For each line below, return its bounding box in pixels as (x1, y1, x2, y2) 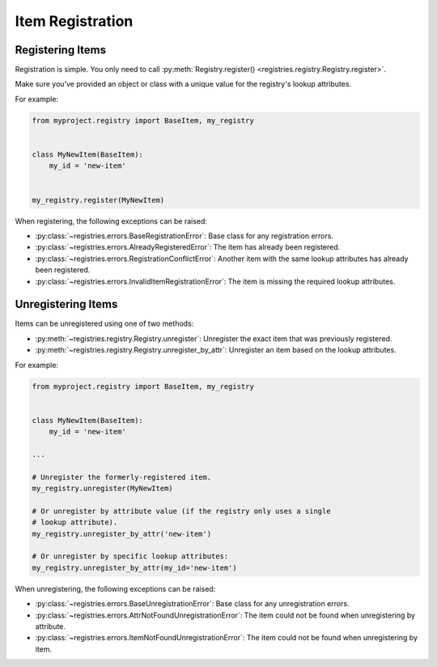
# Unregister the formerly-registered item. (32, 472, 212, 481)
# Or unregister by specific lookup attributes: (32, 552, 229, 561)
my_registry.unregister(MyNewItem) (32, 484, 173, 494)
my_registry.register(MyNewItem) (32, 195, 165, 204)
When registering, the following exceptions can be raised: (15, 216, 208, 226)
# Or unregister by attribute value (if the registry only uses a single (32, 507, 331, 515)
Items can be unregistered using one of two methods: (15, 319, 194, 328)
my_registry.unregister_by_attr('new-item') (32, 529, 212, 538)
